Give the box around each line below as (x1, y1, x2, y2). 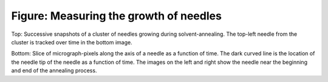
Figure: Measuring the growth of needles (11, 9, 222, 22)
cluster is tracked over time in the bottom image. (11, 38, 133, 46)
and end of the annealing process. (11, 67, 97, 74)
